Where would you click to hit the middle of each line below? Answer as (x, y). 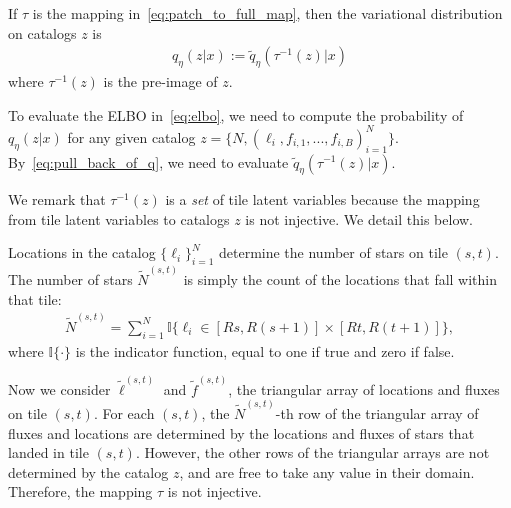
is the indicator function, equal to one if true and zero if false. (265, 350)
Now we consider (59, 388)
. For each (124, 413)
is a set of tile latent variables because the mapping (322, 199)
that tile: (35, 298)
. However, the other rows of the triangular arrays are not (312, 452)
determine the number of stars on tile (333, 252)
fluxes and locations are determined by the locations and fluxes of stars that (241, 432)
